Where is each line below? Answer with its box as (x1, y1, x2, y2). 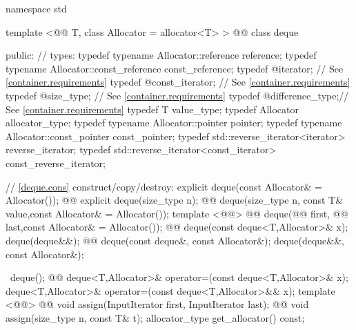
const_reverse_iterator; (6, 155, 106, 170)
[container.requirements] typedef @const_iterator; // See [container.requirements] (6, 75, 350, 89)
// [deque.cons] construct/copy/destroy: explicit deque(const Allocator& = (6, 179, 322, 193)
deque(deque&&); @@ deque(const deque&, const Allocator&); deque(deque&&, (6, 233, 345, 247)
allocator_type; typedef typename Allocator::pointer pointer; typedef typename (6, 115, 342, 130)
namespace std (6, 1, 67, 15)
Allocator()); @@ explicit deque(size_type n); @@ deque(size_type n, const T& (6, 193, 344, 207)
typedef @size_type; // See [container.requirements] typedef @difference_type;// (6, 88, 349, 102)
